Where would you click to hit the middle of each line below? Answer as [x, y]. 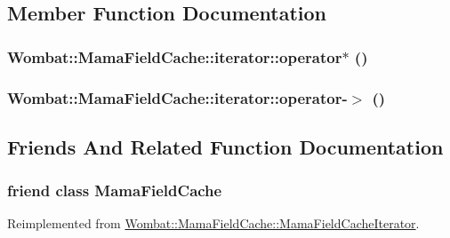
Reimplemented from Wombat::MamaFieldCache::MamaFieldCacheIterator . [213, 223]
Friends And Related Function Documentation [225, 146]
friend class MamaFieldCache [115, 190]
